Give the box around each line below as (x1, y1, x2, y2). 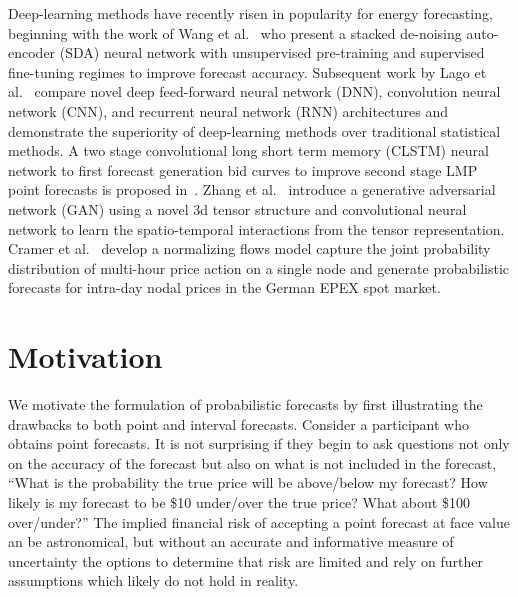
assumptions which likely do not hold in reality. (8, 570, 299, 591)
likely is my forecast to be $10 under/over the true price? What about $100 (8, 492, 470, 512)
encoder (8, 42, 56, 63)
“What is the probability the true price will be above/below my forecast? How (8, 472, 488, 493)
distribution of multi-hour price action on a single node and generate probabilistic (8, 257, 509, 278)
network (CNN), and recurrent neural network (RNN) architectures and (8, 100, 449, 121)
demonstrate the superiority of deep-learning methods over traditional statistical (8, 120, 501, 141)
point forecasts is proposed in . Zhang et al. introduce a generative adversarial (8, 179, 496, 200)
